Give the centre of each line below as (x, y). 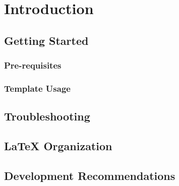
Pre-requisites (33, 65)
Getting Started (46, 40)
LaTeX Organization (58, 146)
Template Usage (37, 88)
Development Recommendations (90, 175)
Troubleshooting (47, 116)
